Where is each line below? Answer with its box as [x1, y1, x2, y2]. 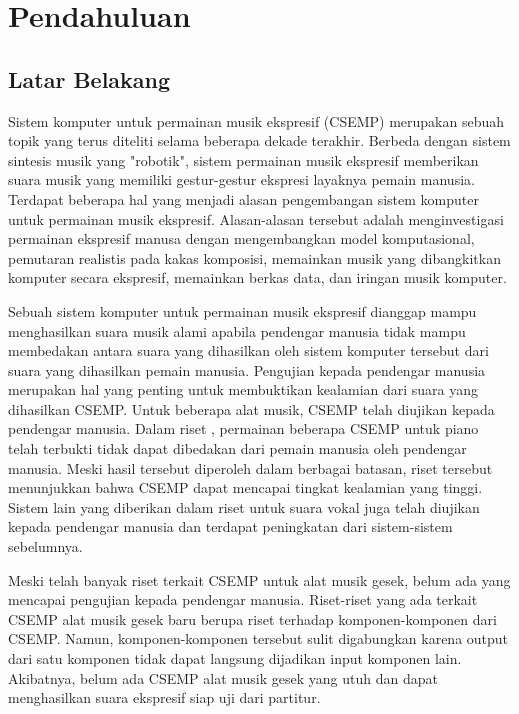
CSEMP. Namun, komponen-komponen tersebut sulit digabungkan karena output [8, 628, 509, 649]
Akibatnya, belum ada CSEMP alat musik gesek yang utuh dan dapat [8, 667, 438, 688]
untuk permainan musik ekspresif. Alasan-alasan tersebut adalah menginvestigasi [8, 208, 504, 229]
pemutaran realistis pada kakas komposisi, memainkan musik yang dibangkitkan [8, 247, 501, 268]
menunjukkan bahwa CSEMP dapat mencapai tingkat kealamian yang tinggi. [8, 477, 483, 498]
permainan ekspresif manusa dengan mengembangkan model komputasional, [8, 228, 475, 249]
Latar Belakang [8, 63, 171, 94]
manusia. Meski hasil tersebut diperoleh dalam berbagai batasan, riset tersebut [8, 457, 493, 478]
